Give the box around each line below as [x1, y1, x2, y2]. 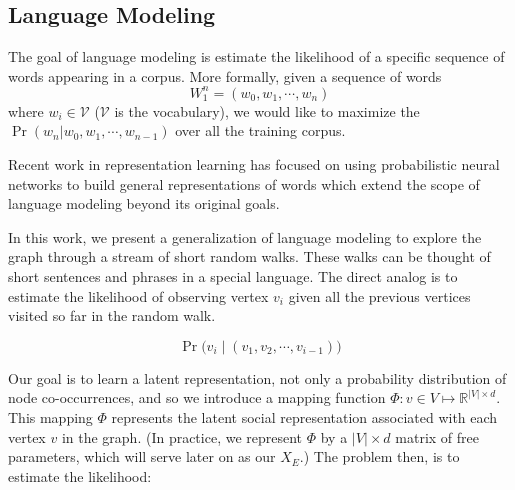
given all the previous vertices [288, 285, 471, 306]
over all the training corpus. [175, 120, 346, 141]
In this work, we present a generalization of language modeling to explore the [8, 226, 482, 247]
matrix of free [395, 426, 479, 447]
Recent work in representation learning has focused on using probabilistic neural [8, 154, 500, 175]
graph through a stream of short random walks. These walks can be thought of [8, 246, 491, 267]
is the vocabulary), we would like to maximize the [114, 100, 420, 121]
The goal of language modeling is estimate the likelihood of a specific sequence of [8, 46, 505, 67]
